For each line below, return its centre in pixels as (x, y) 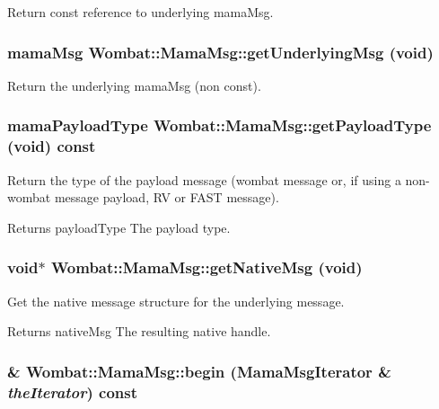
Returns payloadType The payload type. (119, 227)
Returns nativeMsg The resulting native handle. (139, 331)
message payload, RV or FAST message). (167, 197)
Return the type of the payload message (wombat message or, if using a (204, 179)
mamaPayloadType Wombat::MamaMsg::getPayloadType (219, 125)
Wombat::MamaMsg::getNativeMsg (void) (206, 267)
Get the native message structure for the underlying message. (176, 301)
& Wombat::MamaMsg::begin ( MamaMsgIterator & (199, 371)
